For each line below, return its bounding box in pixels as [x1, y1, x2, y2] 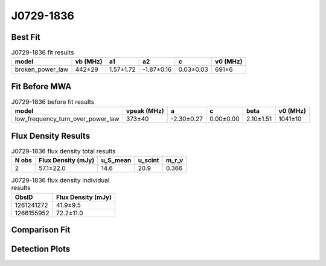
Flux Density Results [11, 130, 91, 141]
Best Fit [11, 32, 40, 42]
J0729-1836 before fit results [11, 98, 95, 106]
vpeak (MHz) [126, 107, 164, 115]
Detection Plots [11, 244, 71, 255]
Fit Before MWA [11, 81, 72, 92]
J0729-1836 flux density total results [11, 147, 116, 156]
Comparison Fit [11, 225, 71, 235]
